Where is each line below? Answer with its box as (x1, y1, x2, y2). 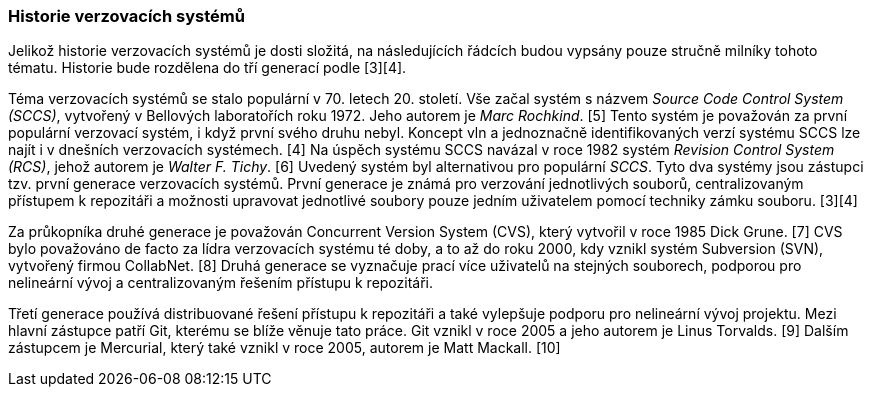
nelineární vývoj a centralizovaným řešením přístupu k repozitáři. (8, 274, 434, 292)
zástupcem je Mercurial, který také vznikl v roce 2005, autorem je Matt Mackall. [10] (8, 339, 561, 357)
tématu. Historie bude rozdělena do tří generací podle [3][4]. (8, 59, 407, 77)
